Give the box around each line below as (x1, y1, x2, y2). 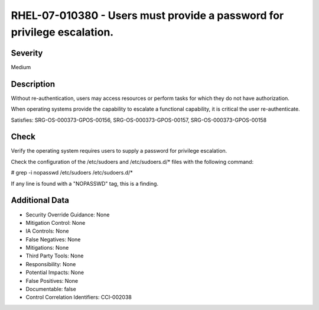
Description (11, 79, 56, 89)
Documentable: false (25, 286, 76, 293)
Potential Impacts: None (25, 269, 84, 276)
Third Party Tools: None (25, 252, 84, 260)
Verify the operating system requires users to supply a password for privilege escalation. (11, 147, 227, 154)
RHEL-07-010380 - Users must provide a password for (11, 9, 284, 22)
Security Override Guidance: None (25, 211, 110, 218)
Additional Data (11, 195, 69, 205)
